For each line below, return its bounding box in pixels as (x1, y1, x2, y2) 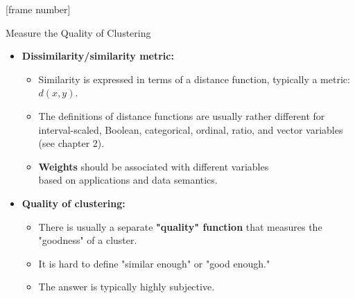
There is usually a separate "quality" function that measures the (38, 219, 322, 234)
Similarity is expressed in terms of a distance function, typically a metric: (38, 71, 350, 86)
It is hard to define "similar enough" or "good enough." (38, 256, 270, 270)
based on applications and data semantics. (38, 173, 218, 187)
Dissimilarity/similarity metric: (21, 49, 174, 63)
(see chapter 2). (38, 136, 105, 150)
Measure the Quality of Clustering (6, 25, 151, 40)
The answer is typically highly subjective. (38, 279, 215, 294)
